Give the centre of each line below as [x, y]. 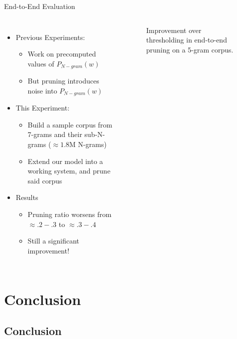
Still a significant [53, 241]
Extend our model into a [65, 161]
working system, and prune [69, 171]
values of [41, 63]
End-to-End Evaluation [40, 6]
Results [27, 197]
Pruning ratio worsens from [70, 214]
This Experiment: [43, 108]
